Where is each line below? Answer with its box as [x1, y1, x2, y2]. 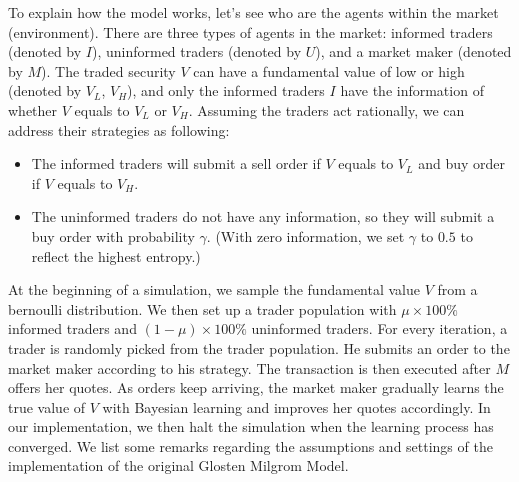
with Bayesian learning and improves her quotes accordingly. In [102, 396, 491, 417]
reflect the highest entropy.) [31, 245, 201, 266]
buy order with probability [31, 225, 195, 246]
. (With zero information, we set [206, 225, 405, 246]
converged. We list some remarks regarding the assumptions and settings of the [8, 435, 493, 456]
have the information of [340, 80, 484, 101]
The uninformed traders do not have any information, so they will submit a [31, 206, 495, 227]
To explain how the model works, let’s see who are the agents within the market [8, 2, 499, 22]
